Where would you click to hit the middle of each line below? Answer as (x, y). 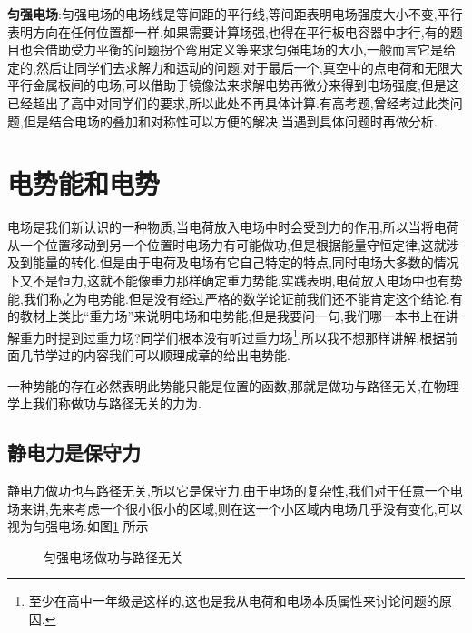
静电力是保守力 (74, 452)
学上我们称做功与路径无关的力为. (104, 403)
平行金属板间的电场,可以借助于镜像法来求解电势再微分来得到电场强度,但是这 (233, 85)
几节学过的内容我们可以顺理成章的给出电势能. (155, 355)
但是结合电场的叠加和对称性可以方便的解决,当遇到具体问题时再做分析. (230, 121)
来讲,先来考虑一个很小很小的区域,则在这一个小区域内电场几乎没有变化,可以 (241, 508)
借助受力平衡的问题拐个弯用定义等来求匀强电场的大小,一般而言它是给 (250, 50)
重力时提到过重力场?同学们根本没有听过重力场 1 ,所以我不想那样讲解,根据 (232, 336)
